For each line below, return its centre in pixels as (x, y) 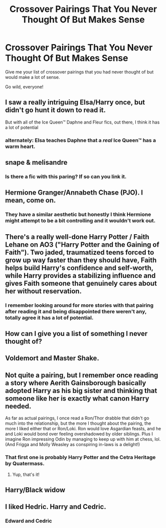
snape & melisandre (36, 163)
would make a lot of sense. (33, 77)
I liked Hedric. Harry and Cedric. (56, 507)
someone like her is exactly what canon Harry (77, 398)
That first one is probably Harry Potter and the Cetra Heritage (81, 458)
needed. (18, 406)
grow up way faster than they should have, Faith (81, 260)
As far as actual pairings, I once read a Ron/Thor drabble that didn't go (77, 418)
